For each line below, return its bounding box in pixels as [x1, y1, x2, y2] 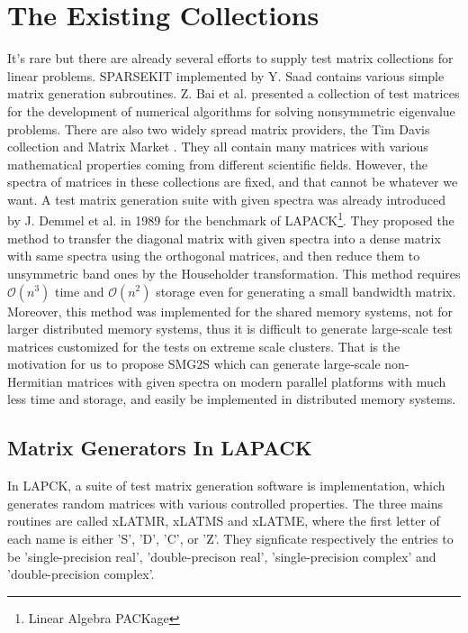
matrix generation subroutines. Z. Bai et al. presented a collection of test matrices [7, 84, 460, 103]
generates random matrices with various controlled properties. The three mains [7, 493, 444, 512]
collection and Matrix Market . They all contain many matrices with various [7, 137, 428, 156]
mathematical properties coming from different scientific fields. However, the [7, 154, 428, 173]
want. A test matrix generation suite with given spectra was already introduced [7, 189, 445, 208]
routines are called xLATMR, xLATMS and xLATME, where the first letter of [7, 511, 440, 530]
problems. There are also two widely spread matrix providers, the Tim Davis [7, 119, 430, 138]
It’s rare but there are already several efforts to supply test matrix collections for [7, 49, 454, 68]
